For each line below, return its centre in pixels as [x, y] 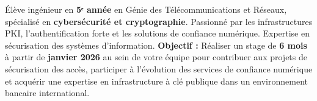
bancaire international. [47, 93]
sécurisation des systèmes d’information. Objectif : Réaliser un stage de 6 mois [156, 45]
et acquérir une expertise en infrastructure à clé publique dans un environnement [156, 81]
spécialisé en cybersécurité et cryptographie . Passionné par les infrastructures [159, 21]
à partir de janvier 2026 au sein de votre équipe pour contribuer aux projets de [156, 57]
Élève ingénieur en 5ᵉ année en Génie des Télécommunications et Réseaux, [146, 9]
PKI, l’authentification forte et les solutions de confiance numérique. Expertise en [157, 33]
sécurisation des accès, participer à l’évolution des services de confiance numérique [159, 68]
